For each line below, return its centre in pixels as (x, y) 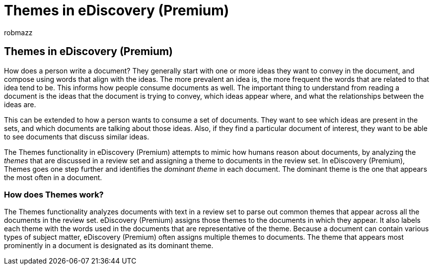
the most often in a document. (53, 177)
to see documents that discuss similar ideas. (77, 136)
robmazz (18, 32)
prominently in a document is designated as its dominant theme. (109, 246)
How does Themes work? (54, 194)
